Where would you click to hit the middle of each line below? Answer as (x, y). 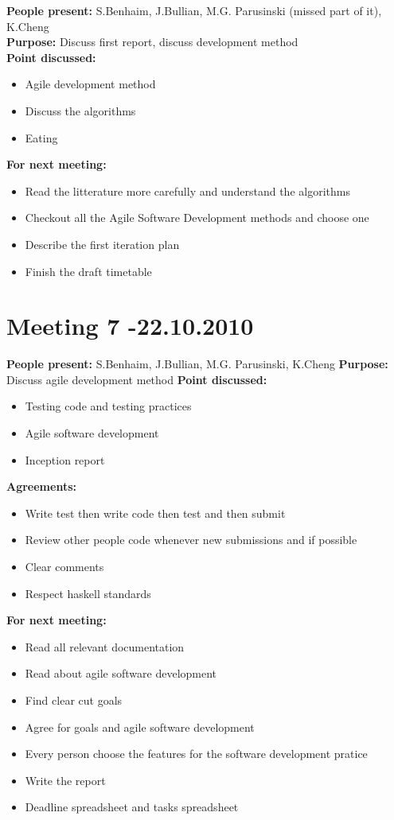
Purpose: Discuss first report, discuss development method (152, 42)
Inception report (65, 459)
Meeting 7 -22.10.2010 (130, 326)
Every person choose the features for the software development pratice (196, 754)
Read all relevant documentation (105, 646)
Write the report (65, 780)
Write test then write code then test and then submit (155, 513)
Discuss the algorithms (80, 110)
